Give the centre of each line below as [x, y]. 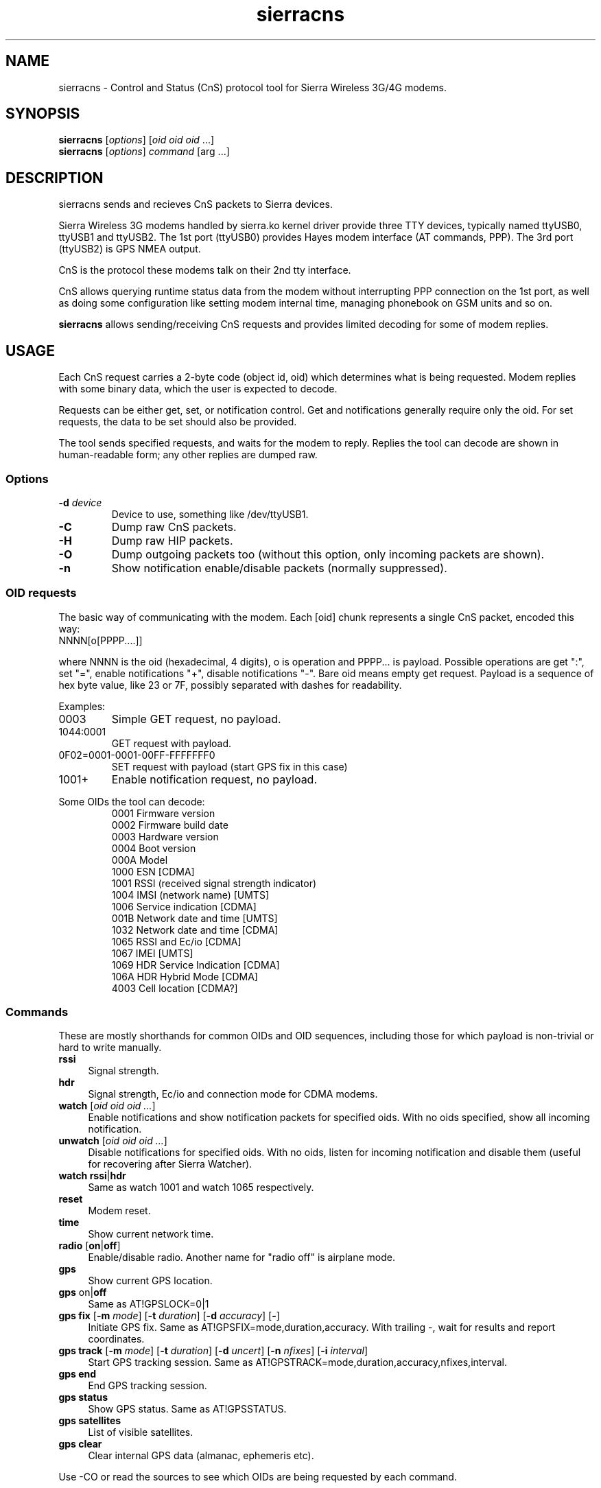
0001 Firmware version [163, 813]
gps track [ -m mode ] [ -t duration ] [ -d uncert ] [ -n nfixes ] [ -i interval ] [213, 1351]
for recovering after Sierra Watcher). [170, 1164]
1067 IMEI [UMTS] [152, 953]
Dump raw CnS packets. [174, 527]
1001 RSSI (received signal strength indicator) [214, 883]
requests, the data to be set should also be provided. [178, 422]
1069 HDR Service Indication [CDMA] [196, 965]
